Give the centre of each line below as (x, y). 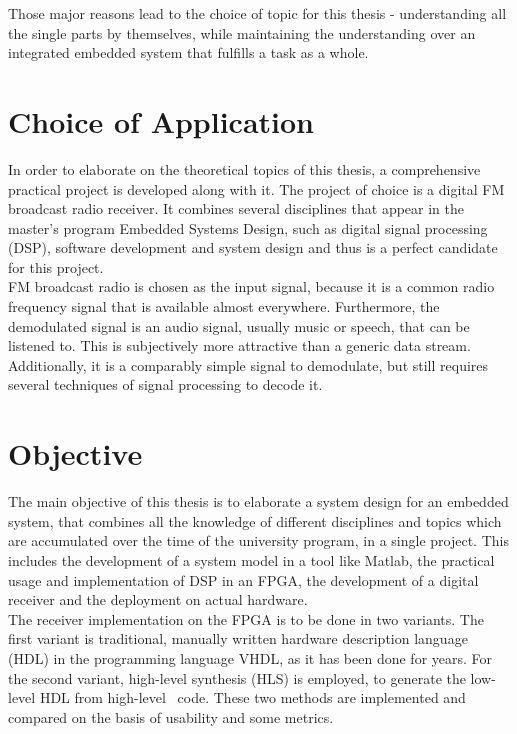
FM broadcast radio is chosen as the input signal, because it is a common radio (251, 286)
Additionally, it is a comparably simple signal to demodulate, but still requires (248, 364)
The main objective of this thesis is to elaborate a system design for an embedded (258, 501)
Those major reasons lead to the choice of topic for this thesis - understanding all (257, 13)
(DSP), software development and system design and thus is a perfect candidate (253, 247)
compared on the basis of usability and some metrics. (171, 716)
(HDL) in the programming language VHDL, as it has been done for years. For (250, 657)
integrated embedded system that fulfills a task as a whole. (188, 52)
